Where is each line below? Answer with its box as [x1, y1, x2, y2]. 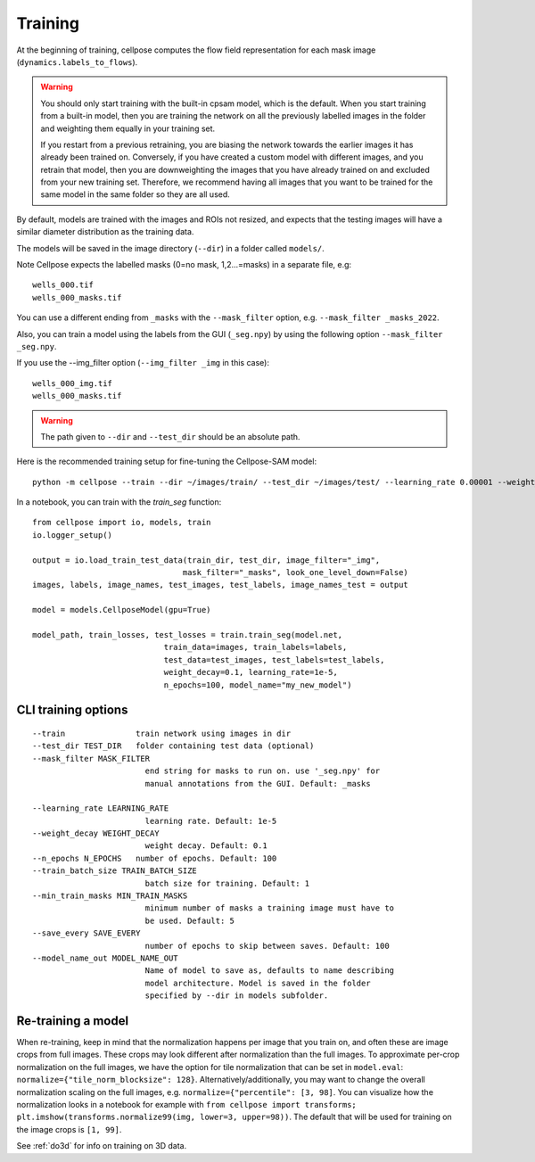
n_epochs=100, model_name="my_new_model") [163, 680, 352, 690]
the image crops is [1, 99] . [16, 1124, 122, 1134]
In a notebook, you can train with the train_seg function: [16, 497, 222, 507]
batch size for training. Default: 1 [144, 878, 310, 888]
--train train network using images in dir [32, 728, 292, 738]
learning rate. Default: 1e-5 [144, 816, 277, 826]
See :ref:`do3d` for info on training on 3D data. [16, 1141, 187, 1151]
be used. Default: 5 [144, 915, 235, 926]
